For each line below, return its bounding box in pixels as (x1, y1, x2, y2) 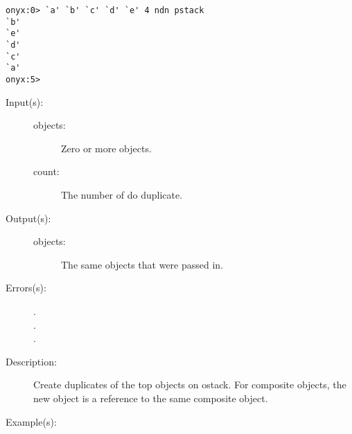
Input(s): (6, 94, 44, 109)
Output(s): (6, 210, 51, 225)
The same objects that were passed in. (61, 257, 224, 271)
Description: (6, 354, 57, 368)
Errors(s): (6, 280, 46, 295)
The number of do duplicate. (61, 187, 183, 201)
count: (33, 164, 60, 179)
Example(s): (6, 414, 57, 428)
